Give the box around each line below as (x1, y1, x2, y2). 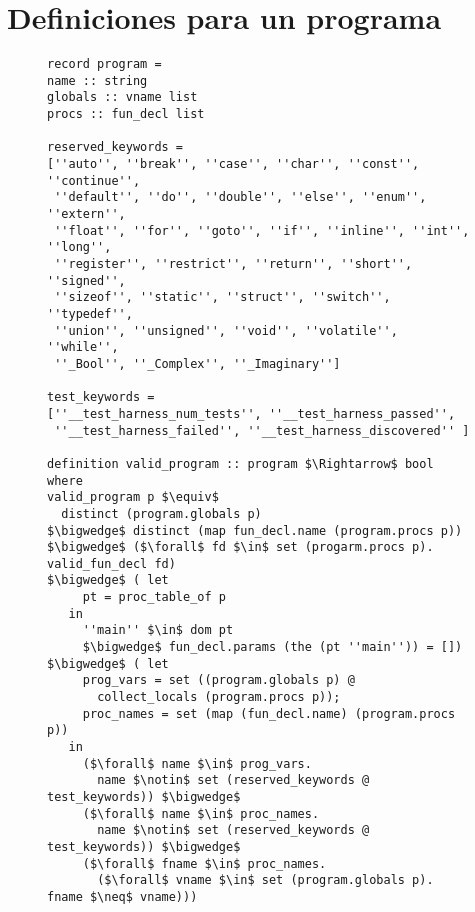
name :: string (47, 73, 148, 88)
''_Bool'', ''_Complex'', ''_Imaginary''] (54, 356, 341, 371)
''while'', (47, 340, 119, 355)
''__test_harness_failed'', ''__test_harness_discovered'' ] (54, 423, 470, 438)
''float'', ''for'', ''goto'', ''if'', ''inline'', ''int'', (54, 223, 470, 238)
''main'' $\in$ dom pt (82, 623, 234, 638)
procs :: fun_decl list (47, 107, 205, 122)
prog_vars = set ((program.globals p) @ (82, 673, 355, 688)
